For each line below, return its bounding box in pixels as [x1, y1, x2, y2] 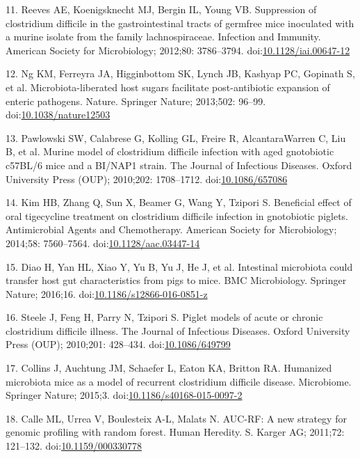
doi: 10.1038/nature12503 [6, 107, 111, 122]
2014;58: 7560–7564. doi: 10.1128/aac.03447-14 [6, 235, 200, 250]
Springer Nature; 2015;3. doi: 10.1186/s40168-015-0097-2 [6, 388, 243, 402]
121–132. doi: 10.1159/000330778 [6, 439, 142, 453]
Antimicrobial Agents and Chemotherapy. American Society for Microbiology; [6, 222, 337, 237]
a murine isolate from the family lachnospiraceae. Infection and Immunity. [6, 29, 321, 44]
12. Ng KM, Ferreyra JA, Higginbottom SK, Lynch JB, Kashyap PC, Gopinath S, [6, 66, 355, 81]
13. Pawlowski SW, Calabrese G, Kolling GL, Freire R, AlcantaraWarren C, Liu [6, 130, 346, 145]
